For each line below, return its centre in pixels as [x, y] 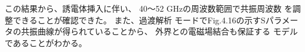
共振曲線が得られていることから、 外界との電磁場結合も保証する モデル [159, 31]
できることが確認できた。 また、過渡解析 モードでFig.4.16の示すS [139, 20]
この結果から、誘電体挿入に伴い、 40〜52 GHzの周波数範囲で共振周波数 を [149, 8]
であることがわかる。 [46, 42]
